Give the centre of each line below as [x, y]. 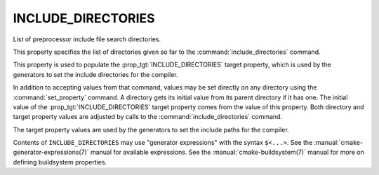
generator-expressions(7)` [51, 152]
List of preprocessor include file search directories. [87, 39]
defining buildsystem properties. [60, 162]
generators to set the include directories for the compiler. [95, 74]
